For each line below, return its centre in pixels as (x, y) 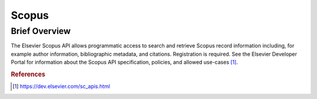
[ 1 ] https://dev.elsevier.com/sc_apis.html (61, 86)
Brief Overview (41, 31)
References (28, 74)
